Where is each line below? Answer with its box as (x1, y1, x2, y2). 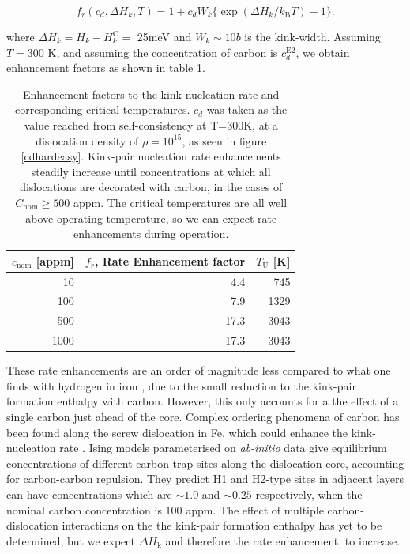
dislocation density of (36, 132, 139, 149)
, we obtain (295, 43, 350, 60)
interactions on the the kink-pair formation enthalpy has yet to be (62, 517, 382, 533)
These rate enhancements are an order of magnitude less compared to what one (6, 362, 391, 379)
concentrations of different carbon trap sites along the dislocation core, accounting (6, 454, 404, 471)
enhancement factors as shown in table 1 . (6, 59, 205, 76)
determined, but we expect (6, 532, 135, 548)
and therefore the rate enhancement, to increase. (165, 532, 401, 548)
